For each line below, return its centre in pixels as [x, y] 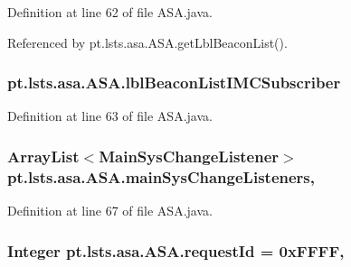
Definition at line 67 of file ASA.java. [110, 211]
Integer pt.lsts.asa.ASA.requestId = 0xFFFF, [176, 250]
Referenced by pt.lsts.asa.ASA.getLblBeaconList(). [147, 42]
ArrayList [43, 156]
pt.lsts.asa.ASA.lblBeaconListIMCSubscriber [174, 83]
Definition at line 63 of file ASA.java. [110, 116]
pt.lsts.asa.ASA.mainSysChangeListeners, [161, 176]
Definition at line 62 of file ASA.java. [110, 12]
